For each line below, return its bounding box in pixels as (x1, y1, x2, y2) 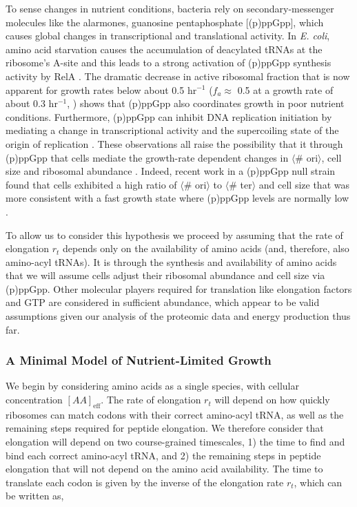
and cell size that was (258, 177, 349, 191)
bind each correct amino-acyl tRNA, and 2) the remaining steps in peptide (6, 448, 321, 462)
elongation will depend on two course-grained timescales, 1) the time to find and (6, 434, 345, 449)
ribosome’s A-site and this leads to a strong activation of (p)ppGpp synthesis (6, 55, 331, 70)
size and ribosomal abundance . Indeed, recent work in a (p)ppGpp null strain (6, 164, 336, 178)
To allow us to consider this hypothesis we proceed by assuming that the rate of (6, 227, 343, 242)
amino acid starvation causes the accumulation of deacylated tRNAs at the (6, 41, 323, 56)
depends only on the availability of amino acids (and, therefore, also (63, 241, 349, 256)
